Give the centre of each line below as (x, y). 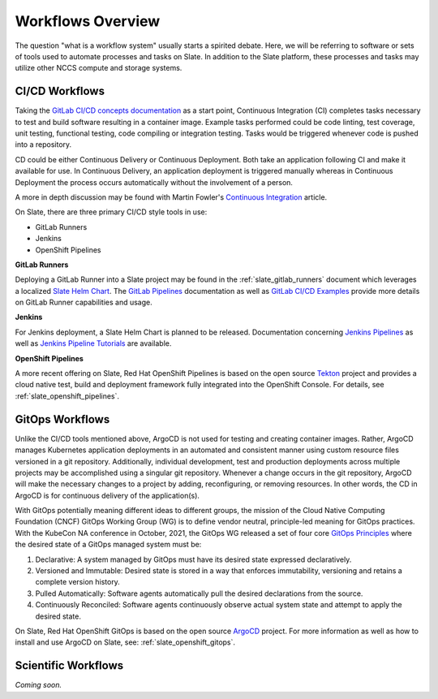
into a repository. (43, 145)
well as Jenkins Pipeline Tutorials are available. (93, 343)
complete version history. (78, 582)
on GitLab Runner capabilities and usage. (84, 302)
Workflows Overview (88, 21)
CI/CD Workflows (60, 91)
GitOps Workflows (62, 419)
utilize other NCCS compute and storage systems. (99, 68)
